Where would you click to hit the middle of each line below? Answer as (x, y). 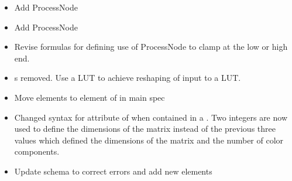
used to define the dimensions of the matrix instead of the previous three (145, 129)
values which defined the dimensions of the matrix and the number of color (149, 140)
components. (37, 151)
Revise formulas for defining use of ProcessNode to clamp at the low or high (151, 47)
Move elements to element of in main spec (90, 97)
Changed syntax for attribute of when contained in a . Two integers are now (151, 117)
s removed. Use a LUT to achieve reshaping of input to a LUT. (128, 78)
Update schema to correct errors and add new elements (113, 171)
